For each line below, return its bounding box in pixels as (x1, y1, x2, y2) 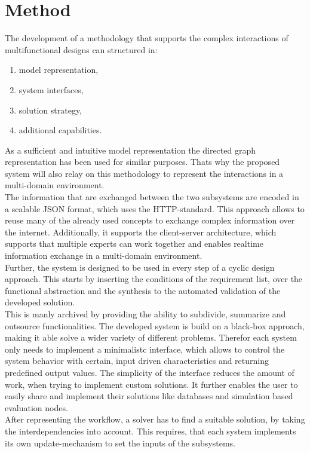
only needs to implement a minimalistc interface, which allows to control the (5, 342, 285, 355)
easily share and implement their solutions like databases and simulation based (5, 390, 293, 402)
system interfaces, (19, 83, 84, 96)
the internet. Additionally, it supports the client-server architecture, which (5, 225, 277, 238)
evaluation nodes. (5, 401, 68, 414)
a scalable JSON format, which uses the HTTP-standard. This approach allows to (5, 202, 305, 215)
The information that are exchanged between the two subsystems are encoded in (5, 191, 299, 203)
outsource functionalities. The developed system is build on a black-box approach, (5, 319, 305, 332)
